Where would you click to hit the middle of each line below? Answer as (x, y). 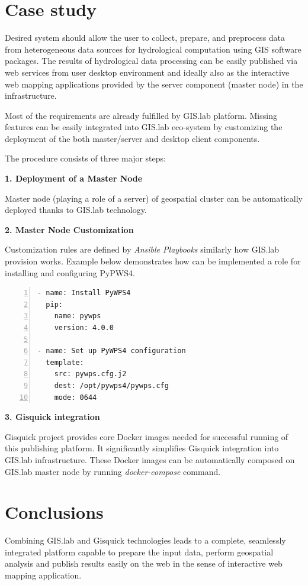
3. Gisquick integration (52, 417)
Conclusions (54, 512)
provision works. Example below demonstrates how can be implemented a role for (153, 261)
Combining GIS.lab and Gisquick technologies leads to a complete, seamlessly (145, 540)
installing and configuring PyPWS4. (70, 272)
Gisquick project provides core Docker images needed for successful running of (147, 436)
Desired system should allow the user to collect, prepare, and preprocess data (145, 38)
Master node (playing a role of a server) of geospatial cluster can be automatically (154, 198)
